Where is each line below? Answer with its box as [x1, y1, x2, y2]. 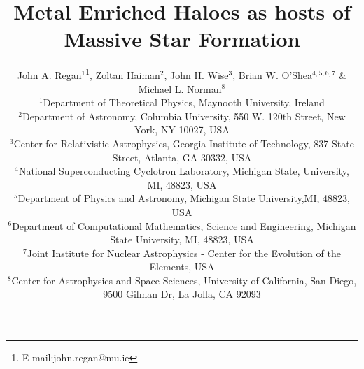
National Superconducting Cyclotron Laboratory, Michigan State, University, [18, 164, 349, 178]
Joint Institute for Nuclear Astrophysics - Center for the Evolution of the [27, 245, 341, 260]
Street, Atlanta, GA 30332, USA [112, 150, 252, 164]
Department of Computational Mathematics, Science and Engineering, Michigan [12, 218, 356, 233]
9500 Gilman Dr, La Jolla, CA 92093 [103, 287, 261, 301]
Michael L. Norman [138, 81, 222, 96]
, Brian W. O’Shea [232, 67, 313, 82]
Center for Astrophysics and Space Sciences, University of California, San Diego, [11, 273, 357, 287]
